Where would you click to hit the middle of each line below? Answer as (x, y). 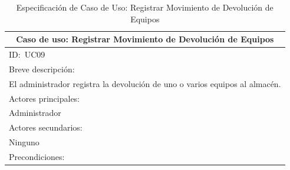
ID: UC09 (27, 54)
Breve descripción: (42, 69)
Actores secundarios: (46, 127)
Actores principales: (45, 98)
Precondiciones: (37, 156)
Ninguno (24, 142)
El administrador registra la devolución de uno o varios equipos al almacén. (145, 83)
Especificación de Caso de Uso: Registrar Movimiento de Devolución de (145, 7)
